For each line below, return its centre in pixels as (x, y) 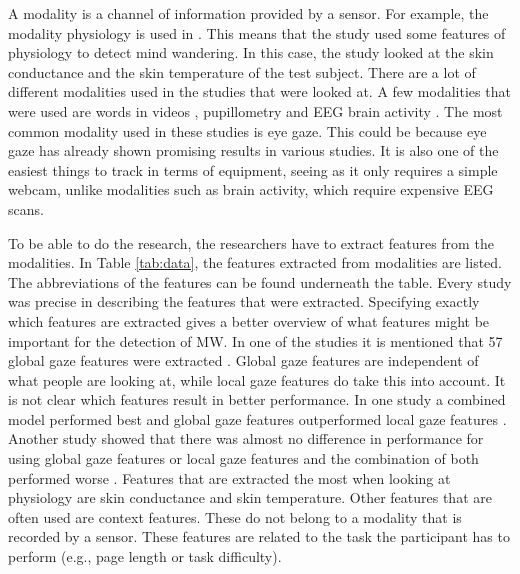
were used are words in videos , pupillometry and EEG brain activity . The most (255, 110)
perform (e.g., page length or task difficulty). (145, 556)
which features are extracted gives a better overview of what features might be (249, 320)
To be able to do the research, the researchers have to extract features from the (251, 242)
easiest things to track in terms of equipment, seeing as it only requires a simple (253, 169)
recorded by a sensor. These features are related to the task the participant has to (259, 536)
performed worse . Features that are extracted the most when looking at (229, 477)
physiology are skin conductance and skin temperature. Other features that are (250, 497)
